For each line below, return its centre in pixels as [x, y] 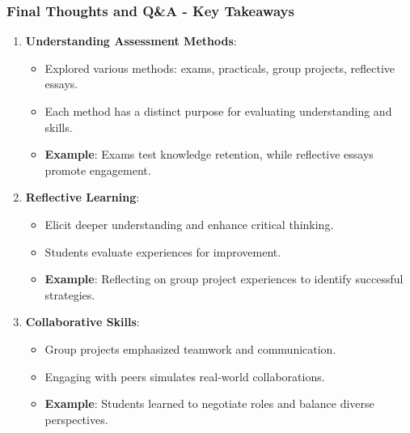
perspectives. [76, 419]
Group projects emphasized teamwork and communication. [190, 348]
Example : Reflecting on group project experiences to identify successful [224, 279]
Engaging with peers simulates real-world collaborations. [185, 376]
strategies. [70, 294]
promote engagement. [98, 170]
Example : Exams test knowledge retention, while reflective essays [209, 154]
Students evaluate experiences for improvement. [163, 251]
